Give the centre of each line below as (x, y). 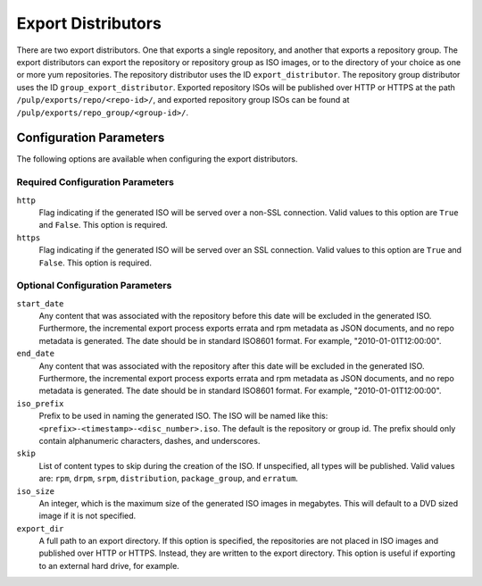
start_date (40, 303)
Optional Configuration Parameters (94, 286)
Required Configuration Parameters (95, 182)
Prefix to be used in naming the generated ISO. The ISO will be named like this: (183, 416)
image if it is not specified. (87, 516)
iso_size (36, 491)
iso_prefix (40, 403)
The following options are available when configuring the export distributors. (157, 159)
